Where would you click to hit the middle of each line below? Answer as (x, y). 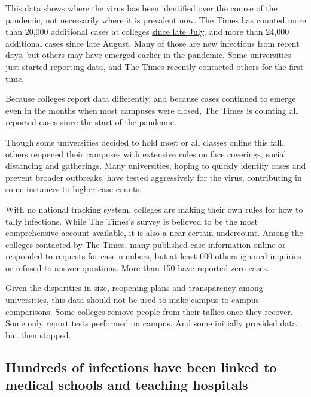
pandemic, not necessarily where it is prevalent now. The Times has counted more (156, 19)
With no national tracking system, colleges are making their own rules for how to (154, 209)
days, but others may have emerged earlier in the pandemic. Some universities (148, 55)
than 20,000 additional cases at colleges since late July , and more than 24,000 (147, 31)
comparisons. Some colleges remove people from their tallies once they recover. (149, 311)
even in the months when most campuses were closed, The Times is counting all (152, 110)
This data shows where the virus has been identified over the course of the (141, 8)
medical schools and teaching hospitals (127, 385)
